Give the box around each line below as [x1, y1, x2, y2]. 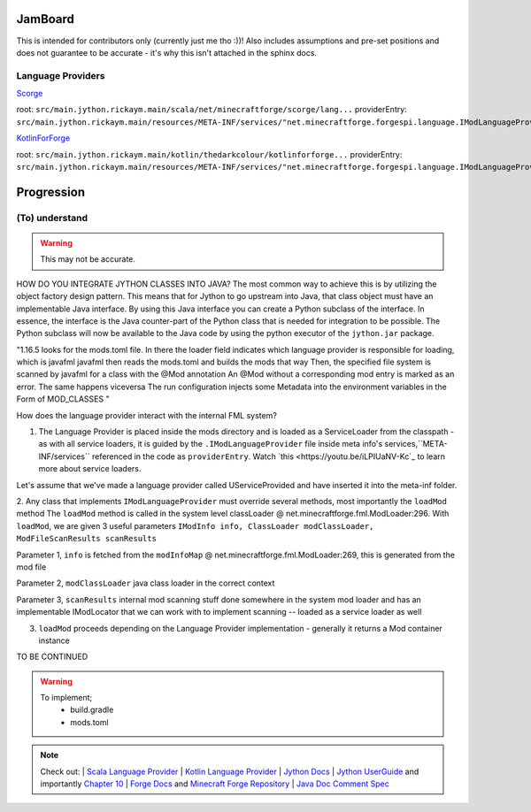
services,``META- [384, 439, 448, 449]
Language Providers [16, 69, 105, 81]
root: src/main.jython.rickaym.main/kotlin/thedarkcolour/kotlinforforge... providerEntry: [16, 149, 403, 159]
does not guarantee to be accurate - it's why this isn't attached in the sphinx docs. [16, 47, 318, 57]
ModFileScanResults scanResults [16, 533, 157, 544]
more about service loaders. [38, 463, 142, 474]
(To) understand [16, 211, 88, 224]
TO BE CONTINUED [16, 651, 88, 663]
